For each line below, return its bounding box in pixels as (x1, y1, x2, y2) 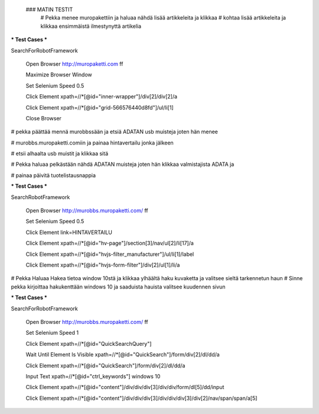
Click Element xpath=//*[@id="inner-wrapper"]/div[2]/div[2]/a (25, 93, 177, 100)
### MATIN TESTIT (25, 6, 73, 13)
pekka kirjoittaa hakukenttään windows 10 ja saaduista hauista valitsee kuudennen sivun (11, 283, 226, 290)
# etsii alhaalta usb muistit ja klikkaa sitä (11, 150, 109, 157)
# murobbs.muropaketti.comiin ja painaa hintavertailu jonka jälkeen (11, 139, 174, 146)
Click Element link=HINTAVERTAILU (25, 229, 112, 236)
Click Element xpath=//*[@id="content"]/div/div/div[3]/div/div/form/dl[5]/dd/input (25, 384, 224, 391)
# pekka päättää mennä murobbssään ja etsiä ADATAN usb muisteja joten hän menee (11, 128, 219, 136)
